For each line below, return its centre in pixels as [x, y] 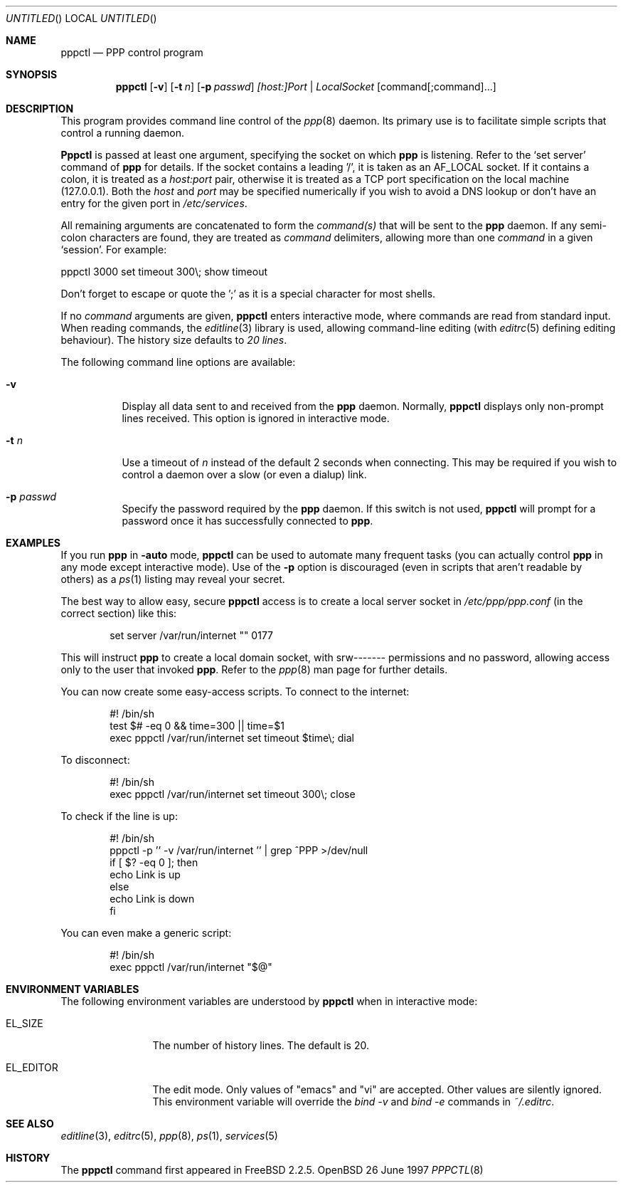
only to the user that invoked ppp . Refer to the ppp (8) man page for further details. [254, 669]
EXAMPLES [33, 543]
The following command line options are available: [178, 362]
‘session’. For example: [114, 249]
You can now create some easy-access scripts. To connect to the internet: [235, 692]
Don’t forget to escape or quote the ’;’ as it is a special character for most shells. [248, 294]
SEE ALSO [30, 1124]
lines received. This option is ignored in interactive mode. [256, 418]
